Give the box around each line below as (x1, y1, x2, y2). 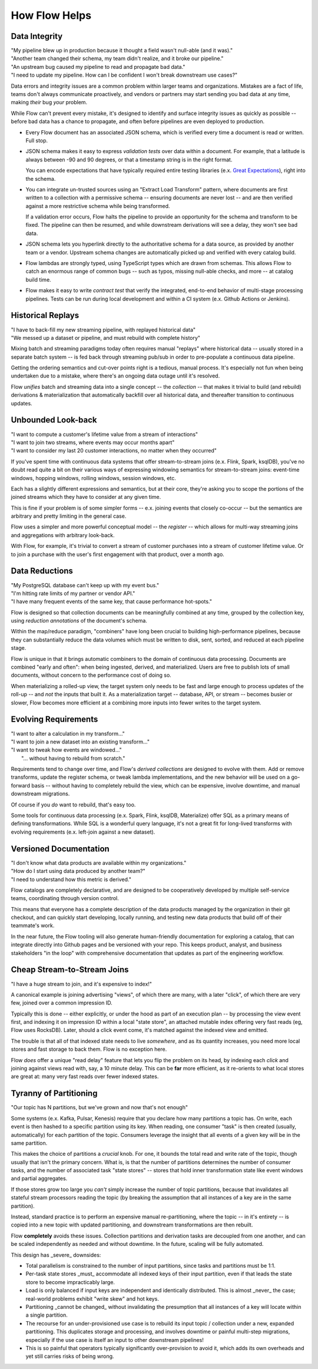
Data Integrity (11, 31, 63, 41)
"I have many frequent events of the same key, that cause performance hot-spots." (11, 598, 212, 605)
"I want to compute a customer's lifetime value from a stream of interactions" (11, 431, 198, 438)
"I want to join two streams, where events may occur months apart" (11, 439, 175, 446)
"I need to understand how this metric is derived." (11, 875, 132, 883)
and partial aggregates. (11, 1175, 68, 1182)
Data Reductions (11, 566, 74, 576)
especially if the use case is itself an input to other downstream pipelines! (25, 1336, 204, 1343)
